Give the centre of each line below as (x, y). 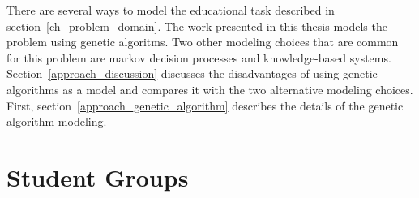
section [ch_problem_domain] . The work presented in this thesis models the (197, 26)
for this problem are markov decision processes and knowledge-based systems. (199, 57)
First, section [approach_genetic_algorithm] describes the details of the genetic (205, 105)
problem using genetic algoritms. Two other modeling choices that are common (203, 42)
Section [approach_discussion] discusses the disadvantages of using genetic (192, 73)
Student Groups (98, 176)
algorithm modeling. (57, 121)
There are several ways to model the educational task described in (171, 10)
